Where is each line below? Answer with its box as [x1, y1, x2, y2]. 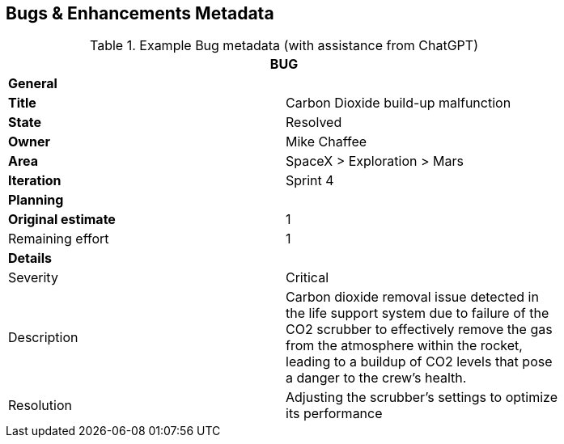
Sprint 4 [286, 172, 334, 189]
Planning [8, 192, 64, 209]
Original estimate [8, 211, 116, 228]
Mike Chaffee [286, 133, 367, 150]
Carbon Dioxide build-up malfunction [286, 95, 511, 112]
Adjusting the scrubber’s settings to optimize [286, 389, 558, 406]
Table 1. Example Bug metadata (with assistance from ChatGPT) [90, 37, 478, 54]
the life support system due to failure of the [286, 305, 549, 322]
